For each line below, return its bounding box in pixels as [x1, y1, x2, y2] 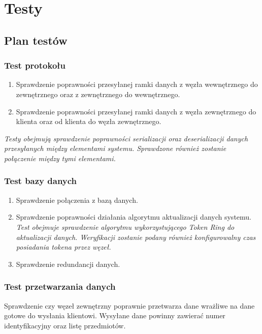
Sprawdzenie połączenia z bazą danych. [16, 194, 138, 205]
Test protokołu [4, 59, 66, 72]
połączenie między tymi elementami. [4, 153, 116, 163]
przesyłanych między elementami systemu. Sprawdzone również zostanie [4, 143, 226, 154]
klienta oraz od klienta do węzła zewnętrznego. [16, 116, 161, 127]
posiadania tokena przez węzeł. [16, 241, 111, 252]
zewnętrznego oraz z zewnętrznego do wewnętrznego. [16, 88, 180, 99]
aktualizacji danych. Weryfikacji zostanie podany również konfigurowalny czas [16, 231, 256, 242]
